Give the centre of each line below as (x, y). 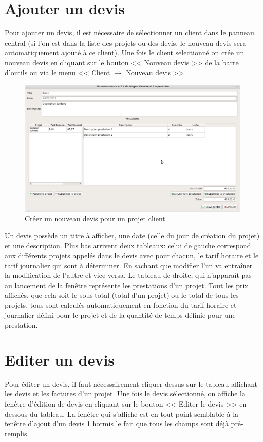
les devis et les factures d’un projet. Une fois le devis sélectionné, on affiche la (125, 394)
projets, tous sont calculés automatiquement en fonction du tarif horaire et (121, 305)
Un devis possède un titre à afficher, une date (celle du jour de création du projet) (132, 235)
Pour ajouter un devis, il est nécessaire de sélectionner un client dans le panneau (129, 33)
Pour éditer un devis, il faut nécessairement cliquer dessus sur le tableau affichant (131, 384)
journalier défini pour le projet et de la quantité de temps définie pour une (120, 315)
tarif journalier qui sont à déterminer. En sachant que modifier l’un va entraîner (129, 265)
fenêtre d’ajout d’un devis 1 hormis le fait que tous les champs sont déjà (117, 424)
